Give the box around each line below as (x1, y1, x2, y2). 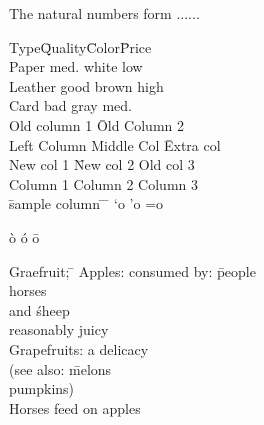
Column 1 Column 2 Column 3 (9, 173, 198, 194)
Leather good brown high (9, 75, 164, 96)
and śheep (9, 299, 70, 320)
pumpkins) (9, 378, 75, 399)
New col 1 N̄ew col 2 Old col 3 (9, 154, 195, 175)
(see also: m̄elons (9, 358, 112, 379)
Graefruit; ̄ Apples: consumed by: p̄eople (9, 260, 256, 281)
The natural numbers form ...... (9, 3, 200, 23)
